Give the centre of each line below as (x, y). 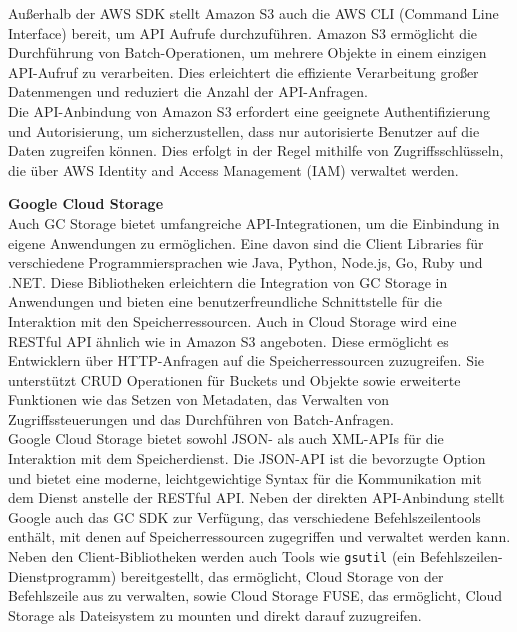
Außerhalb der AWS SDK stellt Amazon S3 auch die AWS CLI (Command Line (253, 13)
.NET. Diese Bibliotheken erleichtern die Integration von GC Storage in (228, 281)
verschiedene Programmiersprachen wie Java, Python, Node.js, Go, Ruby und (245, 262)
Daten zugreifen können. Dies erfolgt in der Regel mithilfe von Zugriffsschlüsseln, (256, 150)
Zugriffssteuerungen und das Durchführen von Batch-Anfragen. (201, 418)
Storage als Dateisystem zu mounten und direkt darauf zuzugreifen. (215, 614)
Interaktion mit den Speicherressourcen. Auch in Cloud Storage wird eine (232, 320)
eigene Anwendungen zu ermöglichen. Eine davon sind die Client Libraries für (246, 242)
